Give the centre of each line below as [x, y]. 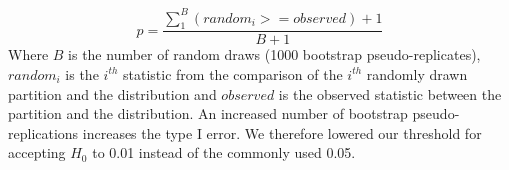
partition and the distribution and [112, 93]
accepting [37, 152]
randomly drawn [417, 73]
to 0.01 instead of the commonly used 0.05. [224, 152]
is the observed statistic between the [390, 93]
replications [43, 132]
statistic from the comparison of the [233, 73]
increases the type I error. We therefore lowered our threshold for [282, 132]
